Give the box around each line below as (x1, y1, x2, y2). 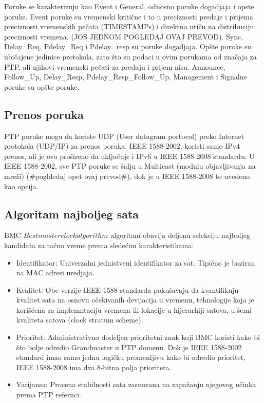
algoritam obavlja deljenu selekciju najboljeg (110, 230, 250, 240)
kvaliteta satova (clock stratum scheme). (16, 314, 143, 325)
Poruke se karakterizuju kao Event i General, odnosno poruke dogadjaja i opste (4, 1, 254, 11)
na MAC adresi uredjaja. (16, 267, 95, 278)
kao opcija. (4, 180, 39, 191)
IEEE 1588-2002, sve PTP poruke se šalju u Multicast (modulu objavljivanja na (4, 160, 256, 171)
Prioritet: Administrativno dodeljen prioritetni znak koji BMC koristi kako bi (16, 332, 260, 342)
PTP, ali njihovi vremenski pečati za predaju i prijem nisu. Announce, (4, 61, 225, 72)
